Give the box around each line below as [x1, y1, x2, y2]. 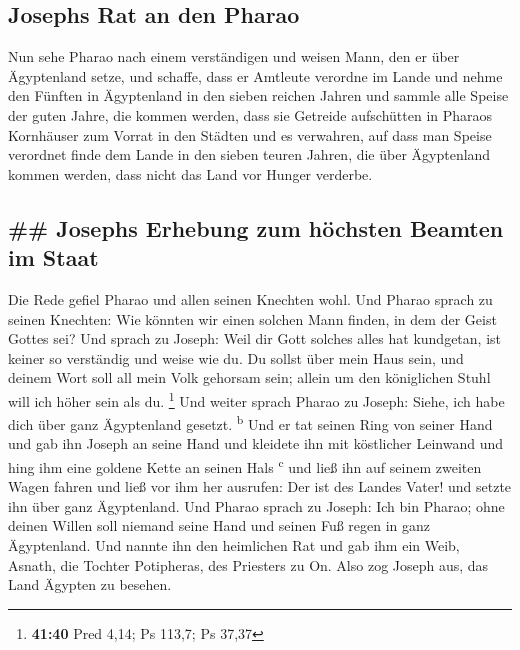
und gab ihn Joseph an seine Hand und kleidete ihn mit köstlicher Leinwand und [8, 433, 503, 454]
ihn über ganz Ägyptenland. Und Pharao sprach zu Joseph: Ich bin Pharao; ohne [8, 495, 505, 516]
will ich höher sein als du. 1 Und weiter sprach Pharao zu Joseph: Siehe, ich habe [8, 387, 505, 411]
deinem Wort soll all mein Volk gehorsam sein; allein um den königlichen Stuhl [8, 367, 491, 388]
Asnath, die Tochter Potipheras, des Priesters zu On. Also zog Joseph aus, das [8, 554, 489, 575]
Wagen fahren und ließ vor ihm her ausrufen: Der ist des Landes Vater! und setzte [8, 476, 512, 497]
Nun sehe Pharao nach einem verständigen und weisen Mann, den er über [8, 46, 460, 67]
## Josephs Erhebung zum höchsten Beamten [8, 212, 504, 243]
